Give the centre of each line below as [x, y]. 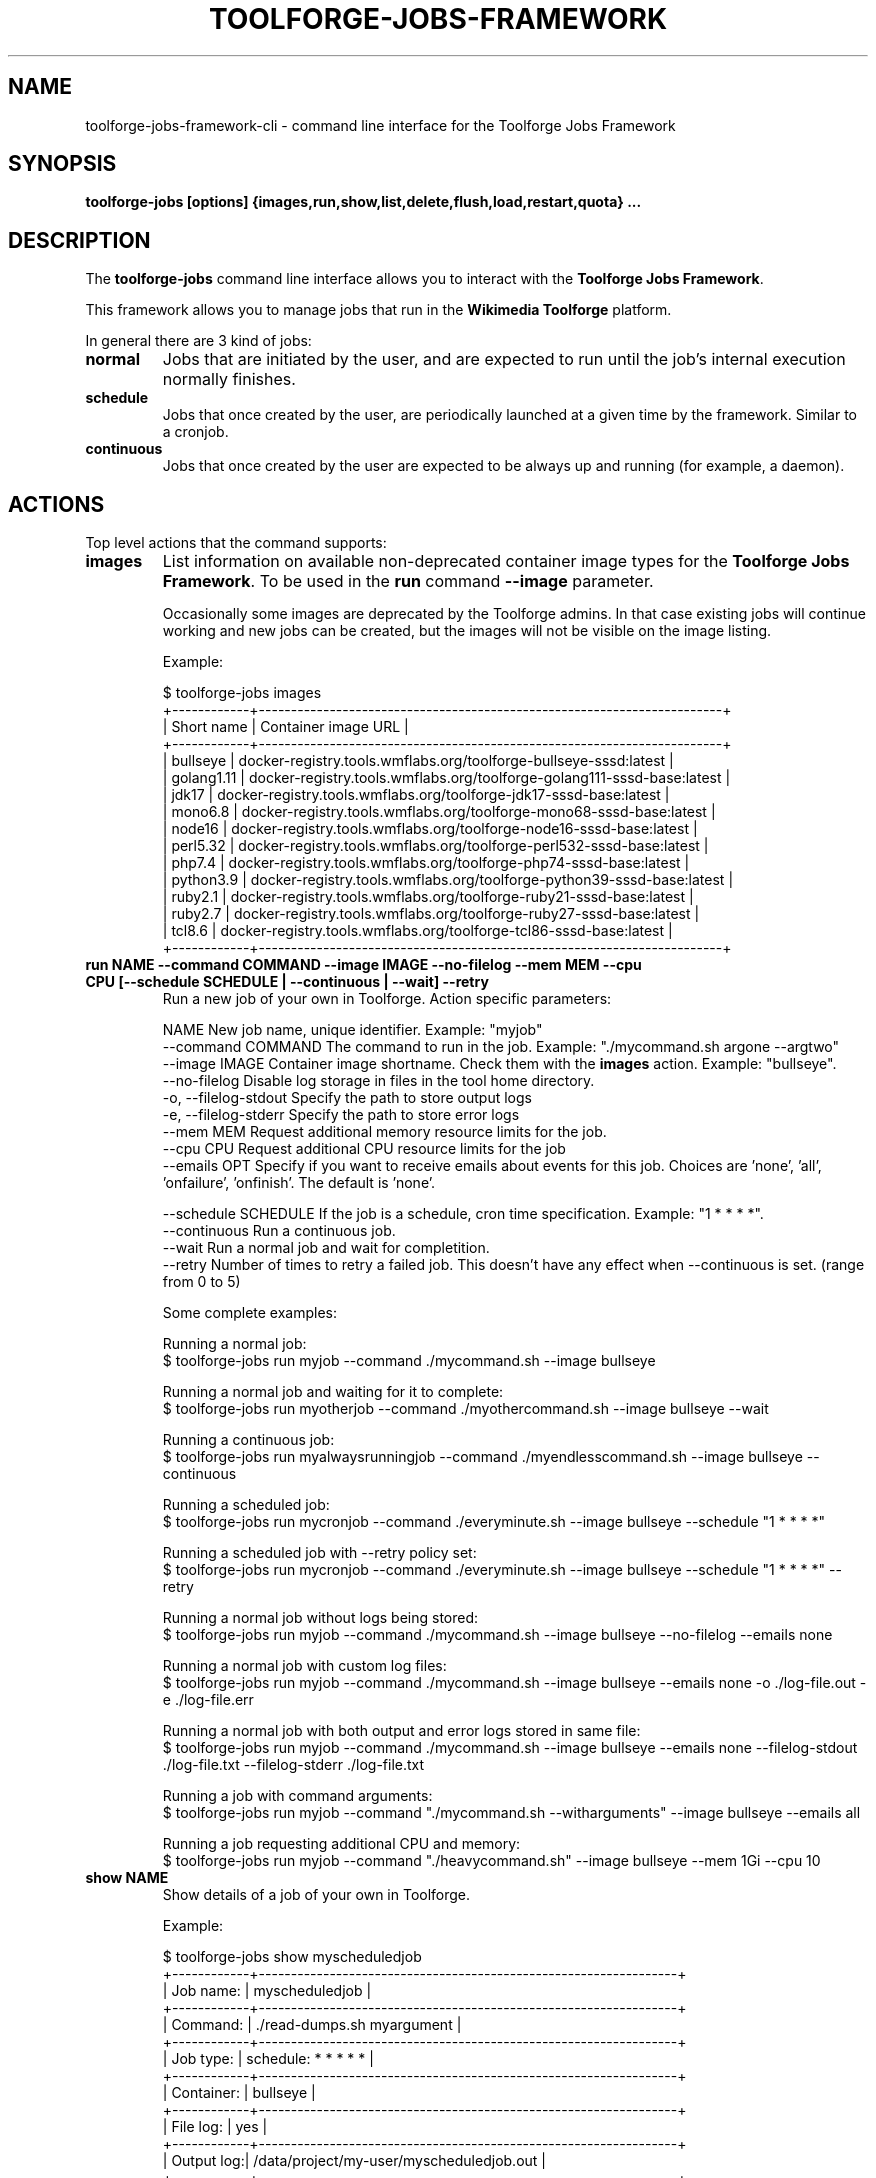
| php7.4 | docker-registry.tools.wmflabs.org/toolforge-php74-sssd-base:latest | [426, 863]
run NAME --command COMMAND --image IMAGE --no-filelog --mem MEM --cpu [363, 965]
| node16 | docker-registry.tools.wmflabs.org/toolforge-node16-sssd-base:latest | [430, 829]
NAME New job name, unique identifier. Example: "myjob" [352, 1030]
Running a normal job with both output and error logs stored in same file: [401, 1731]
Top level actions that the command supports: [236, 543]
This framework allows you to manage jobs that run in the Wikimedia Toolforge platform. [378, 310]
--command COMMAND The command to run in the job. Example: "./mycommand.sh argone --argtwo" [501, 1047]
